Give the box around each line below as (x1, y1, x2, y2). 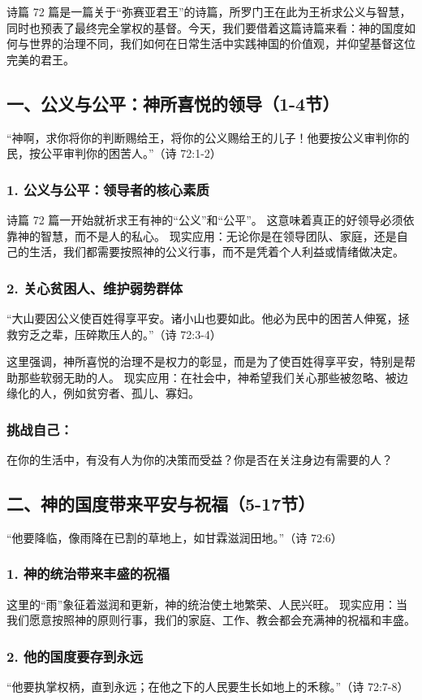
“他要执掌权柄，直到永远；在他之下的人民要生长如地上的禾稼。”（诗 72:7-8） (6, 678, 409, 695)
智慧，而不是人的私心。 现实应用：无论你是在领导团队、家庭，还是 (40, 227, 397, 244)
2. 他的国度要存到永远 (6, 646, 144, 666)
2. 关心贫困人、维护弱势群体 (6, 277, 183, 298)
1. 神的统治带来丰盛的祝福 (6, 563, 170, 584)
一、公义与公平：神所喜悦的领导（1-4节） (6, 90, 340, 115)
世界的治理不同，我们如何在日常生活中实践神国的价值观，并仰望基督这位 (28, 35, 416, 52)
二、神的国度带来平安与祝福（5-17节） (6, 491, 316, 516)
